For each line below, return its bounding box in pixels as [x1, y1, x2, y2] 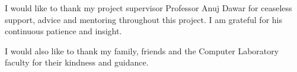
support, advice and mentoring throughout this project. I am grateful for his [5, 13, 282, 25]
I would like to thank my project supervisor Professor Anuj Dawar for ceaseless [5, 2, 292, 14]
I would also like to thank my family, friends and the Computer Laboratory [5, 44, 279, 57]
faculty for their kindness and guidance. [5, 56, 149, 68]
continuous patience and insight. [5, 25, 122, 37]
